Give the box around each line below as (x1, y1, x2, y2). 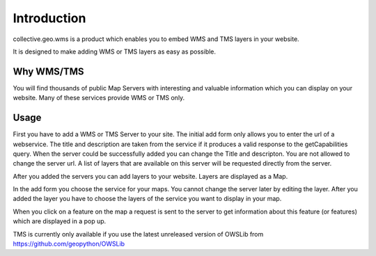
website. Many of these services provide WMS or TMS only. (13, 94, 185, 102)
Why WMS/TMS (13, 65, 84, 77)
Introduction (13, 10, 86, 26)
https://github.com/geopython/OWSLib (13, 240, 125, 248)
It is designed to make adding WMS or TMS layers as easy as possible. (13, 47, 216, 56)
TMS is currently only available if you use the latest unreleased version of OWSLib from (13, 230, 264, 238)
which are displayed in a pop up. (13, 217, 107, 225)
